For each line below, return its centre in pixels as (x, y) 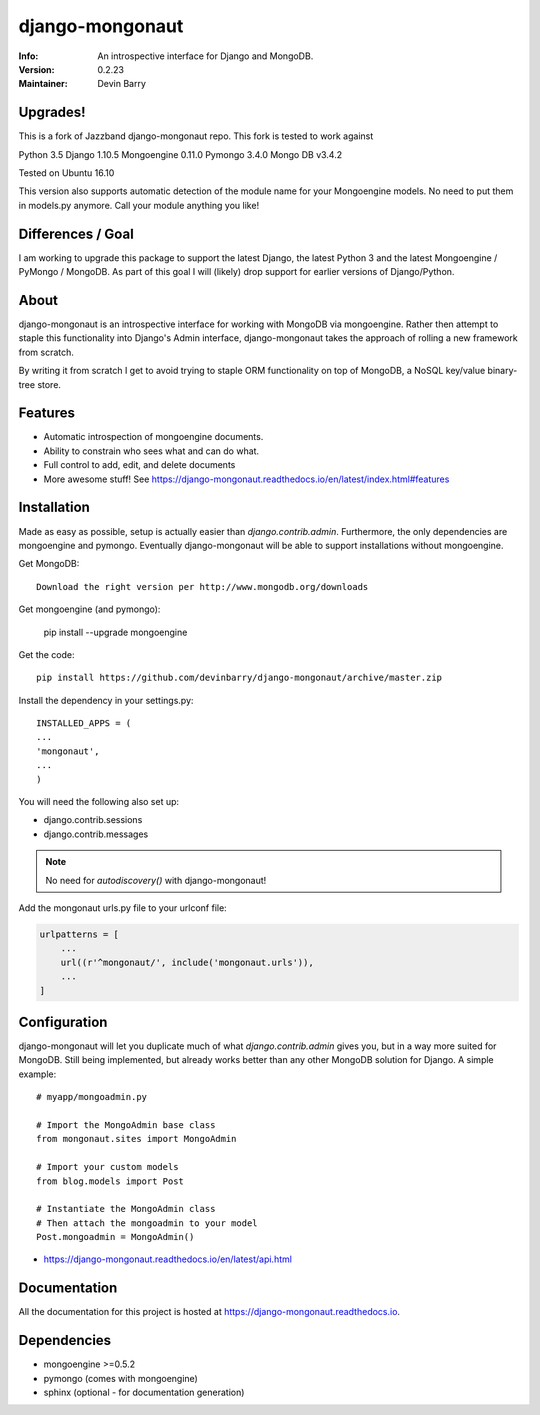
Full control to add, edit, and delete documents (139, 465)
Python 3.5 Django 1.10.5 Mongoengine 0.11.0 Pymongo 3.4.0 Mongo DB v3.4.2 (180, 154)
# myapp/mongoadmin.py (92, 1097)
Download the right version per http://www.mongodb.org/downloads (202, 586)
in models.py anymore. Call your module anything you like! (139, 205)
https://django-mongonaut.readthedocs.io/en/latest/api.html (167, 1259)
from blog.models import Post (110, 1181)
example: (37, 1074)
